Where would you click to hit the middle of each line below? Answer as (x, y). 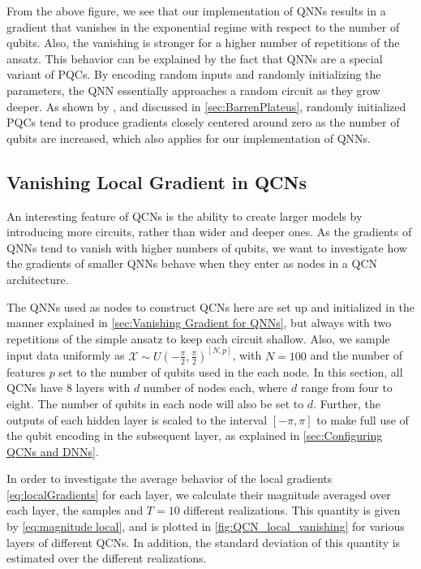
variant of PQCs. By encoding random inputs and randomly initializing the (194, 74)
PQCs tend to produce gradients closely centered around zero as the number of (203, 122)
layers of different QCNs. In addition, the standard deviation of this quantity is (204, 542)
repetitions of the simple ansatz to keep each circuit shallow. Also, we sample (198, 338)
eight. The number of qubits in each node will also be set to (155, 403)
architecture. (38, 279)
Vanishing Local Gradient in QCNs (157, 181)
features (26, 371)
